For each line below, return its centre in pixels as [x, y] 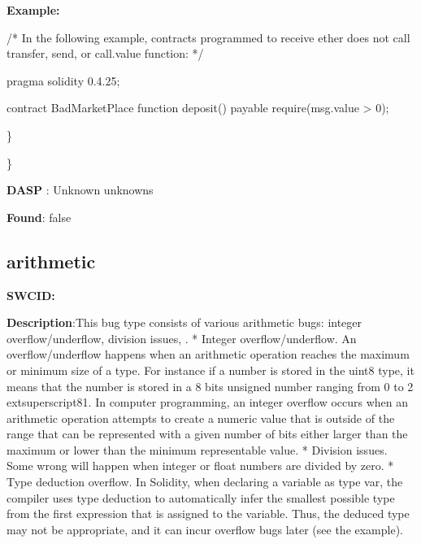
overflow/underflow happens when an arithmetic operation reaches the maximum [208, 354]
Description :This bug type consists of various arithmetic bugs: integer [184, 322]
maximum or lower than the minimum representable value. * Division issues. [197, 449]
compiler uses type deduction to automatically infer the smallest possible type [201, 497]
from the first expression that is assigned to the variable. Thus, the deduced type [208, 514]
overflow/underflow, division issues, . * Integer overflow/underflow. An [182, 338]
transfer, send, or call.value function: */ [105, 53]
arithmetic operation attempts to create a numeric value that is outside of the [201, 418]
